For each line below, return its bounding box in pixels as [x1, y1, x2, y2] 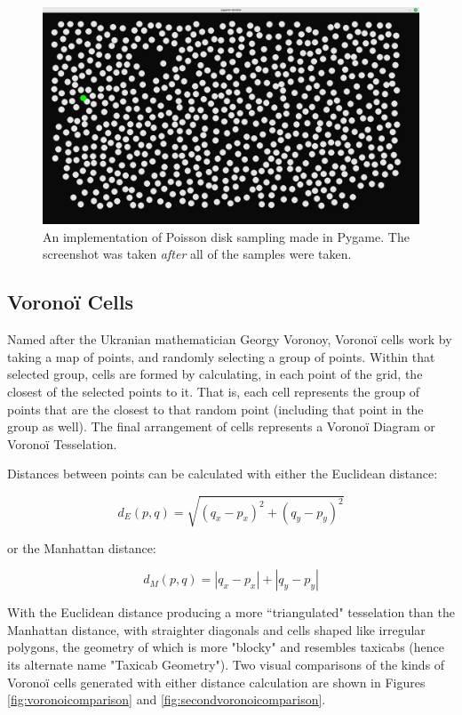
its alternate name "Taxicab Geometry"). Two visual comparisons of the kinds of [7, 655, 445, 673]
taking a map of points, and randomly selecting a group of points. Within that [7, 347, 435, 366]
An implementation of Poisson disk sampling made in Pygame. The [43, 227, 410, 245]
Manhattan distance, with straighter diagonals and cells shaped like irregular [7, 620, 426, 639]
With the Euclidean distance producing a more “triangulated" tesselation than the [7, 603, 455, 622]
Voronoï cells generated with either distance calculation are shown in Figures [7, 672, 426, 691]
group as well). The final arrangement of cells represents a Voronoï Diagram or [7, 417, 435, 436]
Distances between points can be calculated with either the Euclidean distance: [7, 464, 438, 483]
